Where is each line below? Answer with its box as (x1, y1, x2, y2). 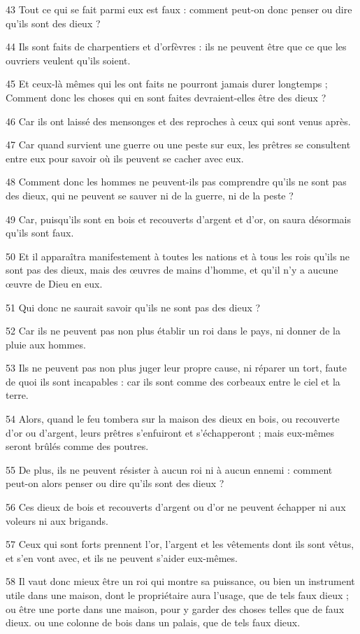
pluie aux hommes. (6, 337, 86, 351)
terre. (6, 388, 29, 402)
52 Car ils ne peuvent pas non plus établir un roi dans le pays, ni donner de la (6, 323, 340, 338)
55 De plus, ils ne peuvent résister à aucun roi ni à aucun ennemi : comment (6, 462, 333, 477)
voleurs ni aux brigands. (6, 513, 108, 528)
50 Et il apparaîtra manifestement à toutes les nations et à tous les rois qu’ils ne (6, 248, 350, 263)
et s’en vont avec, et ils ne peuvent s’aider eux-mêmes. (6, 550, 238, 565)
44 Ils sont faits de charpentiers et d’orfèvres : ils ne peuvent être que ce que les (6, 39, 347, 54)
